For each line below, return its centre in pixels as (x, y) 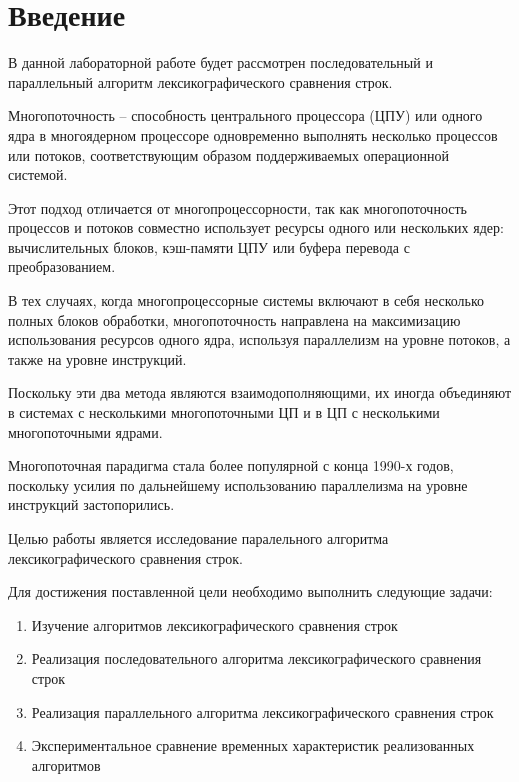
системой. (38, 174)
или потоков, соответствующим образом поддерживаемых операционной (228, 154)
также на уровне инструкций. (97, 358)
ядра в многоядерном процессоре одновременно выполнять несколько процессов (253, 134)
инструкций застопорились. (91, 504)
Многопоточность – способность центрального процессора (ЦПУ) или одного (245, 115)
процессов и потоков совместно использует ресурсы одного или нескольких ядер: (256, 227)
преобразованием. (62, 266)
